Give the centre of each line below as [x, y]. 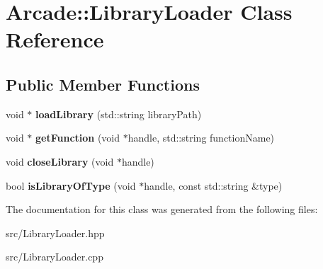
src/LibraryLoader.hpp [55, 233]
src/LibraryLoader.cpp [55, 257]
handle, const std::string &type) [213, 185]
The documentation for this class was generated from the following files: [162, 209]
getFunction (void [78, 138]
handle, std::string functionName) [201, 138]
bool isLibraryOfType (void [71, 185]
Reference [55, 39]
